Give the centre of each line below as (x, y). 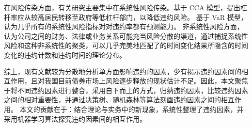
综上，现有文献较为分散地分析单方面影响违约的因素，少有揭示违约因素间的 (123, 71)
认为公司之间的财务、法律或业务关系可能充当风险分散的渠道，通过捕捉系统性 (126, 36)
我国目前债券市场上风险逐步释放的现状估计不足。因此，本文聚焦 (146, 81)
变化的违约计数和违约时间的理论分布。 (65, 55)
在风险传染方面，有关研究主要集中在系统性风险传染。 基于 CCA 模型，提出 (122, 7)
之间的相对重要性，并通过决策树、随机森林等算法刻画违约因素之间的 (112, 100)
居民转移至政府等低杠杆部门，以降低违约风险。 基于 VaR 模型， (146, 17)
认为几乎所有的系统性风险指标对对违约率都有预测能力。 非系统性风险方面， (124, 26)
